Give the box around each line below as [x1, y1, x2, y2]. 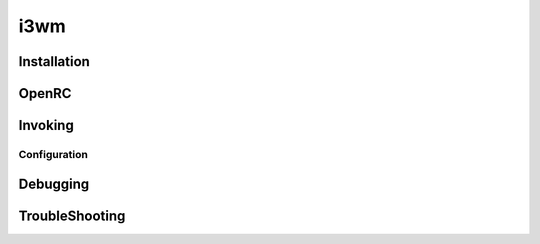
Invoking [18, 117, 74, 134]
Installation [18, 53, 90, 70]
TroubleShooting [18, 207, 126, 224]
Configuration [18, 147, 89, 161]
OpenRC [18, 85, 72, 102]
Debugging [18, 175, 90, 192]
